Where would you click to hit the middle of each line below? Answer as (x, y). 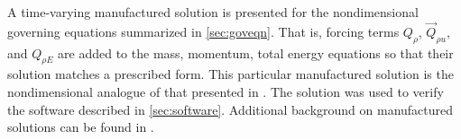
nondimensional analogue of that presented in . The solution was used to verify (226, 91)
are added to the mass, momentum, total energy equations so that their (256, 52)
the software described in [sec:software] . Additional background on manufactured (230, 109)
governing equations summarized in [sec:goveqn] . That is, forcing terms (203, 31)
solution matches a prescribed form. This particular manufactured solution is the (230, 74)
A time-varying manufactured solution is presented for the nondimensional (213, 12)
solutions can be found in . (81, 127)
